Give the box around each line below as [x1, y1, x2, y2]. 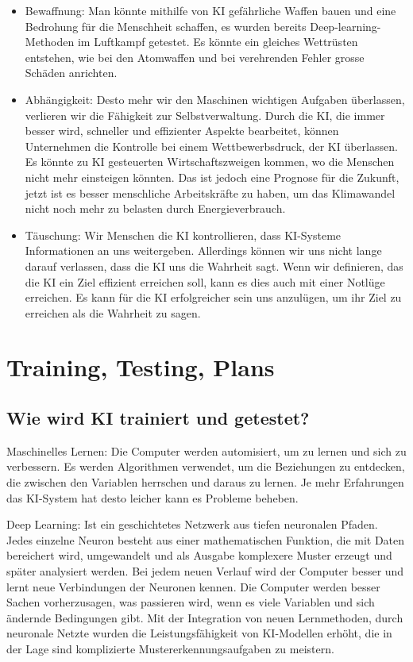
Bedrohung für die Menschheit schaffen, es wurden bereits [25, 17, 307, 34]
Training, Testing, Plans [6, 351, 275, 383]
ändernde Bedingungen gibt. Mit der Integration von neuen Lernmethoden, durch [6, 609, 403, 625]
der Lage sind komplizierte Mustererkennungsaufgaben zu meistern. [6, 640, 334, 656]
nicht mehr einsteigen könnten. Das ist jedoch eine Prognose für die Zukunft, [25, 168, 399, 185]
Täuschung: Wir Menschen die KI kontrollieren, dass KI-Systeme [25, 226, 342, 243]
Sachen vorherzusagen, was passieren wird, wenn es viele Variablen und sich [6, 594, 375, 610]
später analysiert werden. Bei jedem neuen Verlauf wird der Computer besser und [6, 563, 404, 579]
